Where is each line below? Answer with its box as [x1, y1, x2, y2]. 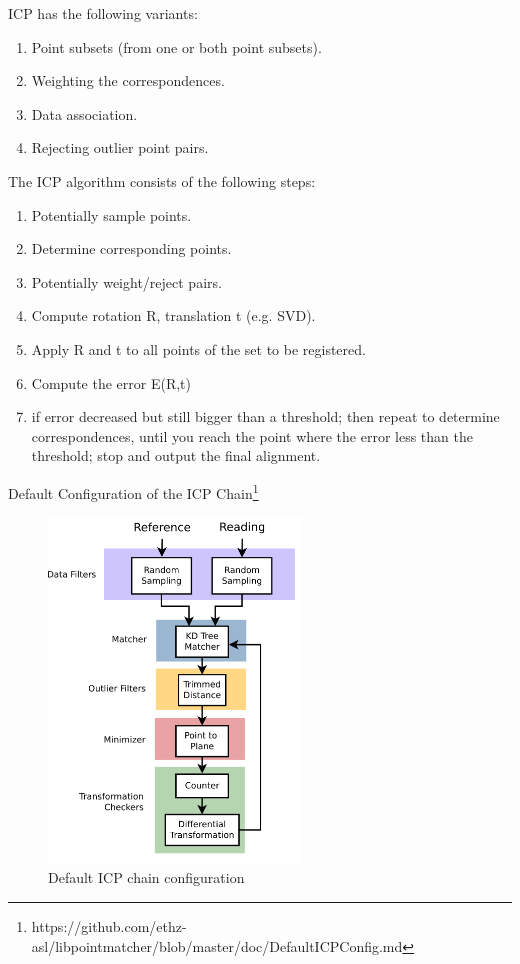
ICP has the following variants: [8, 3, 198, 23]
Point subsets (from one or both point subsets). [31, 36, 322, 57]
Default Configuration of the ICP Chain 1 [8, 479, 259, 503]
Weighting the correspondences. [31, 70, 225, 91]
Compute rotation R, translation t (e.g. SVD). [31, 305, 316, 326]
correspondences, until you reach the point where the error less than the [31, 425, 473, 446]
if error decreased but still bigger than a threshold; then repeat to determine [31, 406, 500, 427]
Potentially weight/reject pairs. [31, 271, 222, 292]
